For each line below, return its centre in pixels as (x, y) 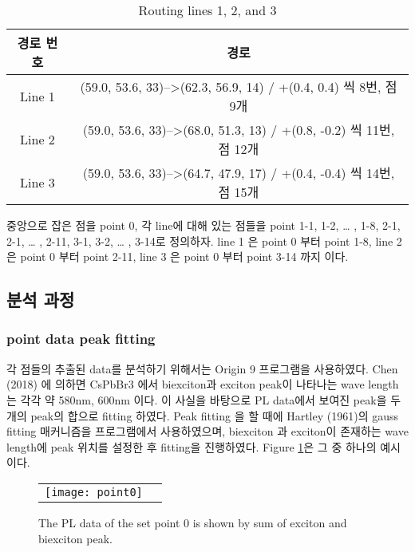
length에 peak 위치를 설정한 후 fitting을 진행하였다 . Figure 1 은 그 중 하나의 (192, 446)
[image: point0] (94, 492)
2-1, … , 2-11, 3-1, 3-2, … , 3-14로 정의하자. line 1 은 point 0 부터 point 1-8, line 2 (204, 241)
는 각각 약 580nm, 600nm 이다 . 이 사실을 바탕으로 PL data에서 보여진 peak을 (197, 399)
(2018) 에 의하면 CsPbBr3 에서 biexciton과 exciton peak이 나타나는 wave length (203, 384)
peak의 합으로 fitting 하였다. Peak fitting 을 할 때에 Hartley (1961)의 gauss (215, 415)
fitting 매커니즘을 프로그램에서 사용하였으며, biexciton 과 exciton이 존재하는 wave (207, 431)
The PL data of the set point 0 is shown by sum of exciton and (193, 522)
